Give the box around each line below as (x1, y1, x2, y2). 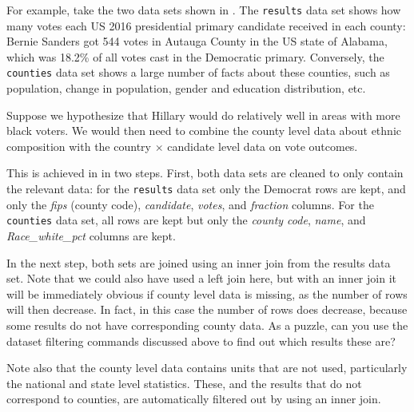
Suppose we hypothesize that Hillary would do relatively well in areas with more (6, 106, 400, 123)
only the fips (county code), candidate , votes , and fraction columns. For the (6, 196, 374, 212)
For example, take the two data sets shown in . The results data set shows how (6, 2, 401, 18)
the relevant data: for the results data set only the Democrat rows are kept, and (6, 180, 406, 197)
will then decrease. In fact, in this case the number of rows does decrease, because (6, 301, 408, 318)
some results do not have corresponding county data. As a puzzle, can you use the (6, 316, 408, 333)
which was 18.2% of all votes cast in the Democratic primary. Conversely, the (6, 48, 384, 65)
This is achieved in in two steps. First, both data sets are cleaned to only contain (6, 164, 404, 181)
